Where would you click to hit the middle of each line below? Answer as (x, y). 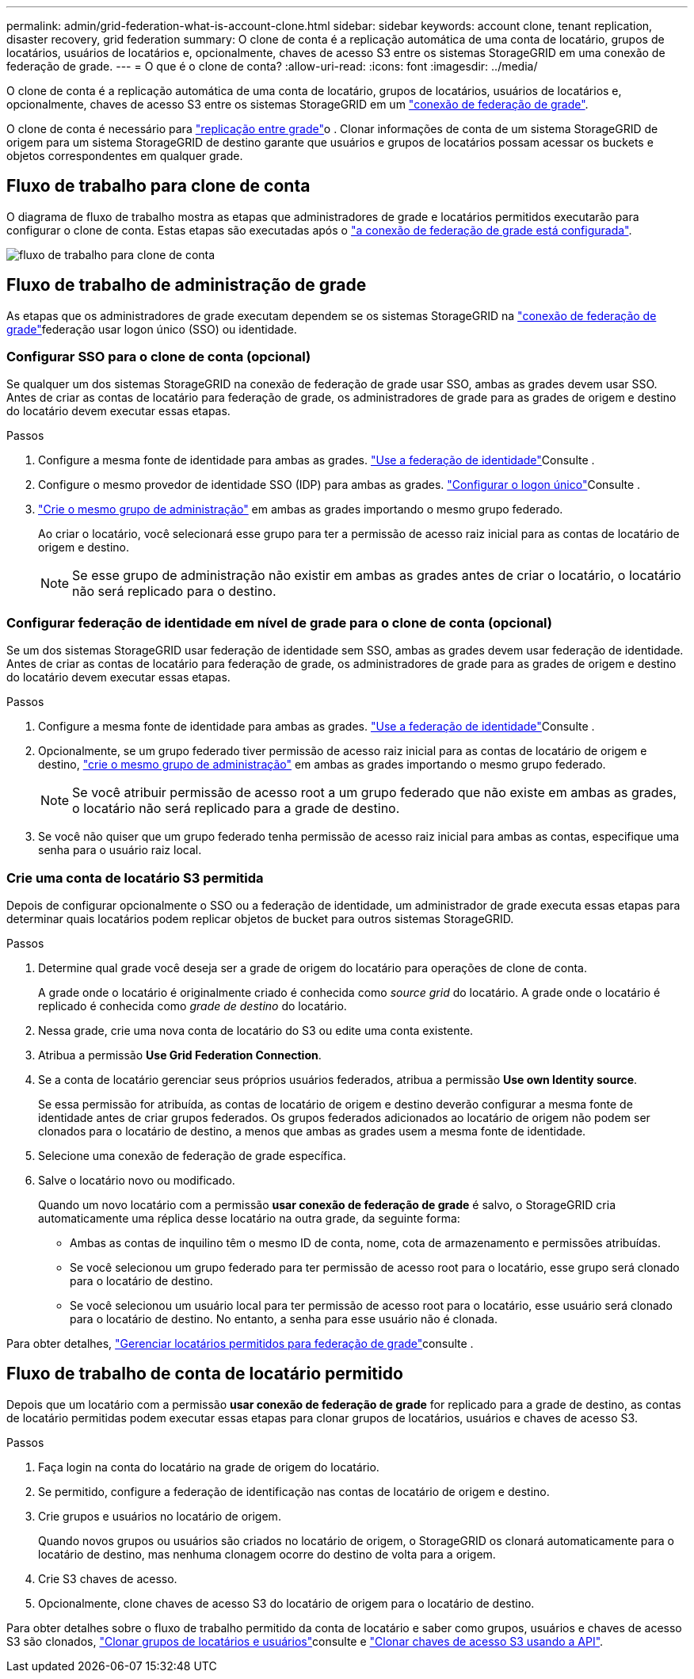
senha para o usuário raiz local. (120, 850)
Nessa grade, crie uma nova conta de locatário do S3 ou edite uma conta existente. (256, 1030)
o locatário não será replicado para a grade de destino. (236, 809)
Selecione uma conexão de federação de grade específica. (192, 1155)
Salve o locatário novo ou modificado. (137, 1180)
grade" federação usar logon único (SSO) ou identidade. (152, 329)
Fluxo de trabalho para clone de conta (158, 186)
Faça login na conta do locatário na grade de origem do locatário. (209, 1467)
